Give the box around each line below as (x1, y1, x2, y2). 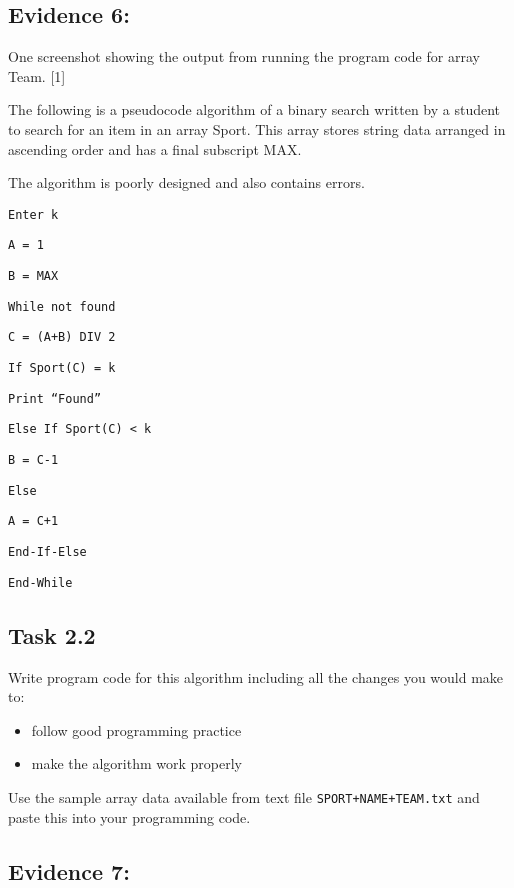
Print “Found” (8, 391, 102, 406)
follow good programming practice (31, 719, 242, 740)
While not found (8, 299, 116, 314)
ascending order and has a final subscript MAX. (8, 138, 302, 159)
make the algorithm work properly (31, 753, 242, 774)
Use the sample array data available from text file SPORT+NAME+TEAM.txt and (8, 786, 480, 807)
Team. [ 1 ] (8, 65, 66, 86)
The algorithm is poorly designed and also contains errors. (8, 172, 365, 193)
